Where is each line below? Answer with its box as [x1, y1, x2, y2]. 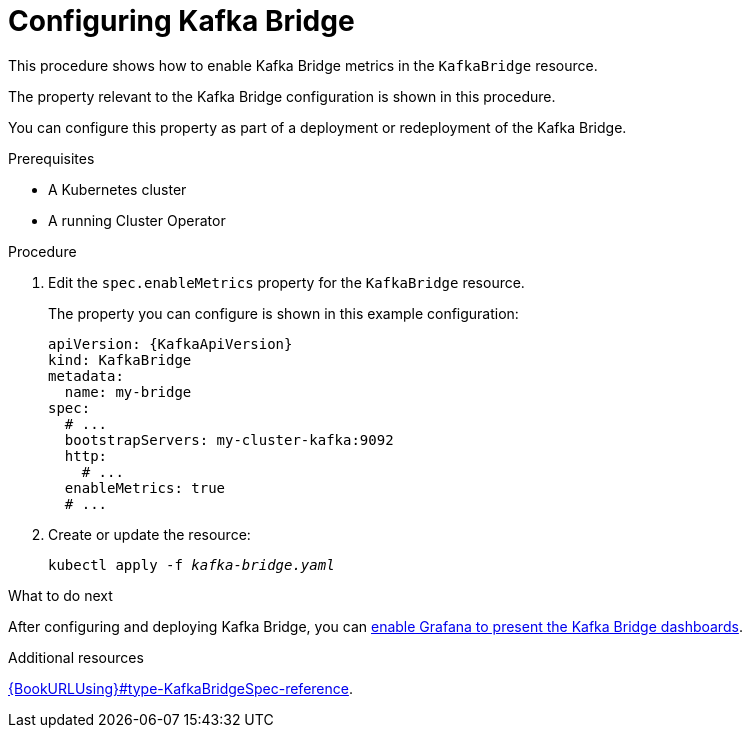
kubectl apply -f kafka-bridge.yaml [48, 556, 335, 573]
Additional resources [8, 648, 144, 666]
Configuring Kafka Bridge [8, 4, 355, 38]
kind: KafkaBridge [48, 351, 192, 368]
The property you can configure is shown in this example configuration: [48, 304, 519, 322]
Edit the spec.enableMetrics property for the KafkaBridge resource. [48, 273, 525, 291]
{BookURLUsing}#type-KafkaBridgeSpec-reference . [8, 679, 353, 697]
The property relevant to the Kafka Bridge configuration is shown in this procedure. [8, 87, 556, 105]
